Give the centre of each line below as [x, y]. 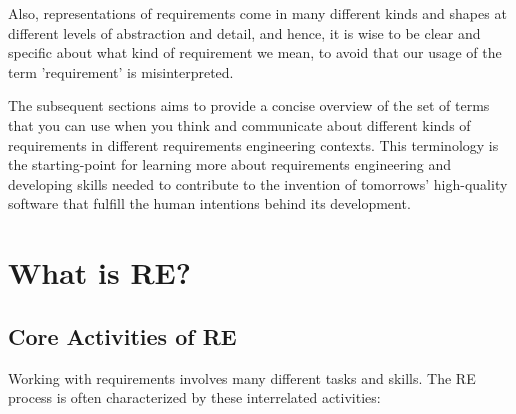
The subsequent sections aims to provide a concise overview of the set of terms [249, 105]
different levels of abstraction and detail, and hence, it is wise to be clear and [244, 32]
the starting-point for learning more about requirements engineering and [230, 164]
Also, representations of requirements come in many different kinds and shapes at [257, 13]
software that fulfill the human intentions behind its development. [209, 203]
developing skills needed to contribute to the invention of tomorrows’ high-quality [258, 183]
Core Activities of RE [122, 335]
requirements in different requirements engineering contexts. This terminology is [253, 144]
